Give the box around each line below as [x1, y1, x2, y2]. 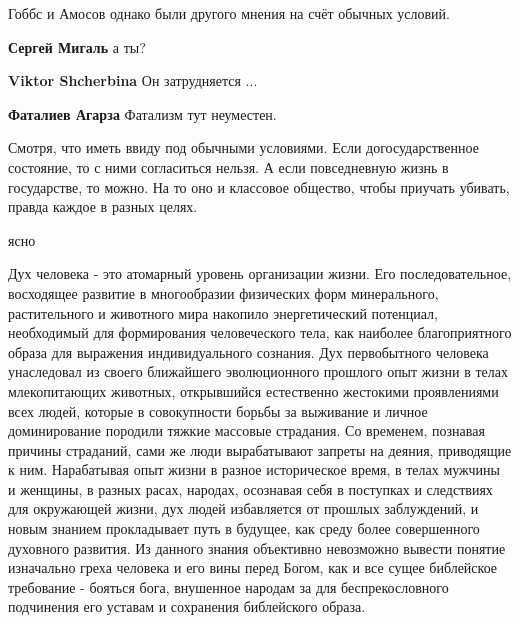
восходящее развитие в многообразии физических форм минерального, [8, 282, 439, 303]
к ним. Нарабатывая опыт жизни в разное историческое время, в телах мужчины [8, 459, 500, 480]
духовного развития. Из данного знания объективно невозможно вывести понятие [8, 537, 506, 558]
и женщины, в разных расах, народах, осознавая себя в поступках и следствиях [8, 478, 493, 499]
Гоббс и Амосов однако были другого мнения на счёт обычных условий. [8, 3, 450, 23]
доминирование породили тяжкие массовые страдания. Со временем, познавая [8, 420, 485, 441]
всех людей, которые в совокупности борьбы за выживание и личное [8, 400, 428, 421]
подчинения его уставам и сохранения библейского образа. [8, 596, 366, 617]
